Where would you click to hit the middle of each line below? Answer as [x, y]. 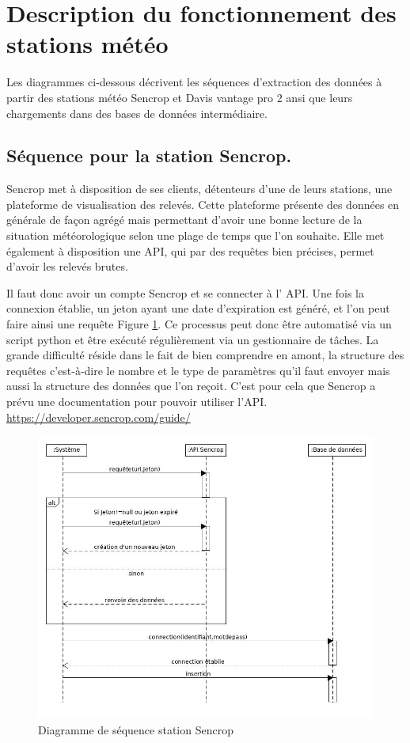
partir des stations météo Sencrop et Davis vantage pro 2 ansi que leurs [180, 97]
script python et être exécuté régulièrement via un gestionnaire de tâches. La [193, 339]
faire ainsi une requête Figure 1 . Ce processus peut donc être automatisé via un [199, 324]
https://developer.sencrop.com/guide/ [99, 417]
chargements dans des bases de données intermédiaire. [137, 113]
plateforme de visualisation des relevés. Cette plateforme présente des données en [203, 204]
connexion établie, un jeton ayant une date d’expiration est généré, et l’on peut [198, 308]
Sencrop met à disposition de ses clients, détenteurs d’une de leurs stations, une [199, 189]
